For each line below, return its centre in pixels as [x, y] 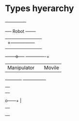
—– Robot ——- [20, 31]
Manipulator [21, 67]
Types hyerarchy [39, 8]
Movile [52, 67]
